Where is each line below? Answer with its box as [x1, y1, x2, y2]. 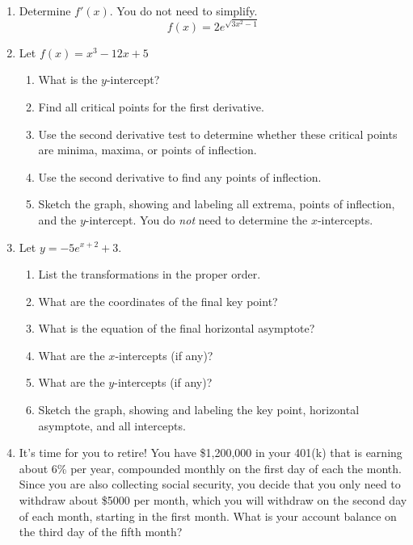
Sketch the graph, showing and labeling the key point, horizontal [38, 401, 360, 418]
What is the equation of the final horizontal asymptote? [38, 320, 315, 337]
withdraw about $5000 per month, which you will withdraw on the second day [19, 492, 407, 509]
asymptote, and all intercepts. [38, 417, 186, 434]
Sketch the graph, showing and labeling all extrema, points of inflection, [38, 195, 395, 212]
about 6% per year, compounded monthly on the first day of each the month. [19, 459, 402, 476]
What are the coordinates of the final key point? [38, 292, 278, 309]
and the [38, 211, 77, 228]
